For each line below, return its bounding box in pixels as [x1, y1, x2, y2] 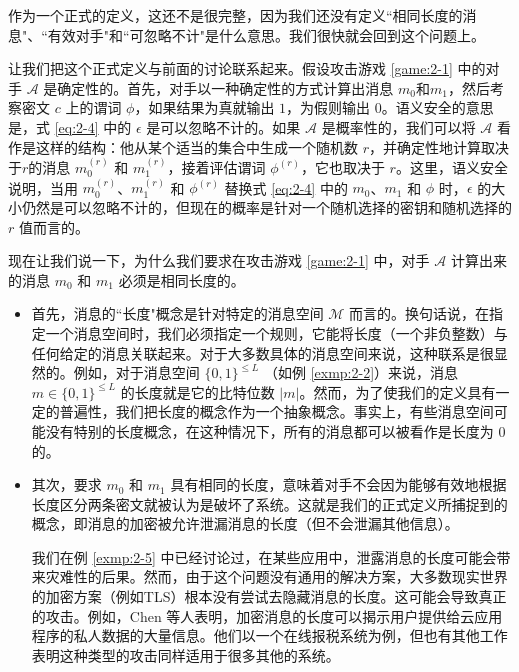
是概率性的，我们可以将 [321, 116, 476, 137]
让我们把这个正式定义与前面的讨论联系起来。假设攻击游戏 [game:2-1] [8, 58, 453, 79]
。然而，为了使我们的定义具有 [299, 381, 496, 402]
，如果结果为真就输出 [134, 97, 275, 118]
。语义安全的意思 [381, 97, 494, 118]
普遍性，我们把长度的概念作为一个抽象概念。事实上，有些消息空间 [59, 401, 494, 422]
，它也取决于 [300, 156, 385, 177]
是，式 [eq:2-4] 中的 [8, 116, 132, 137]
